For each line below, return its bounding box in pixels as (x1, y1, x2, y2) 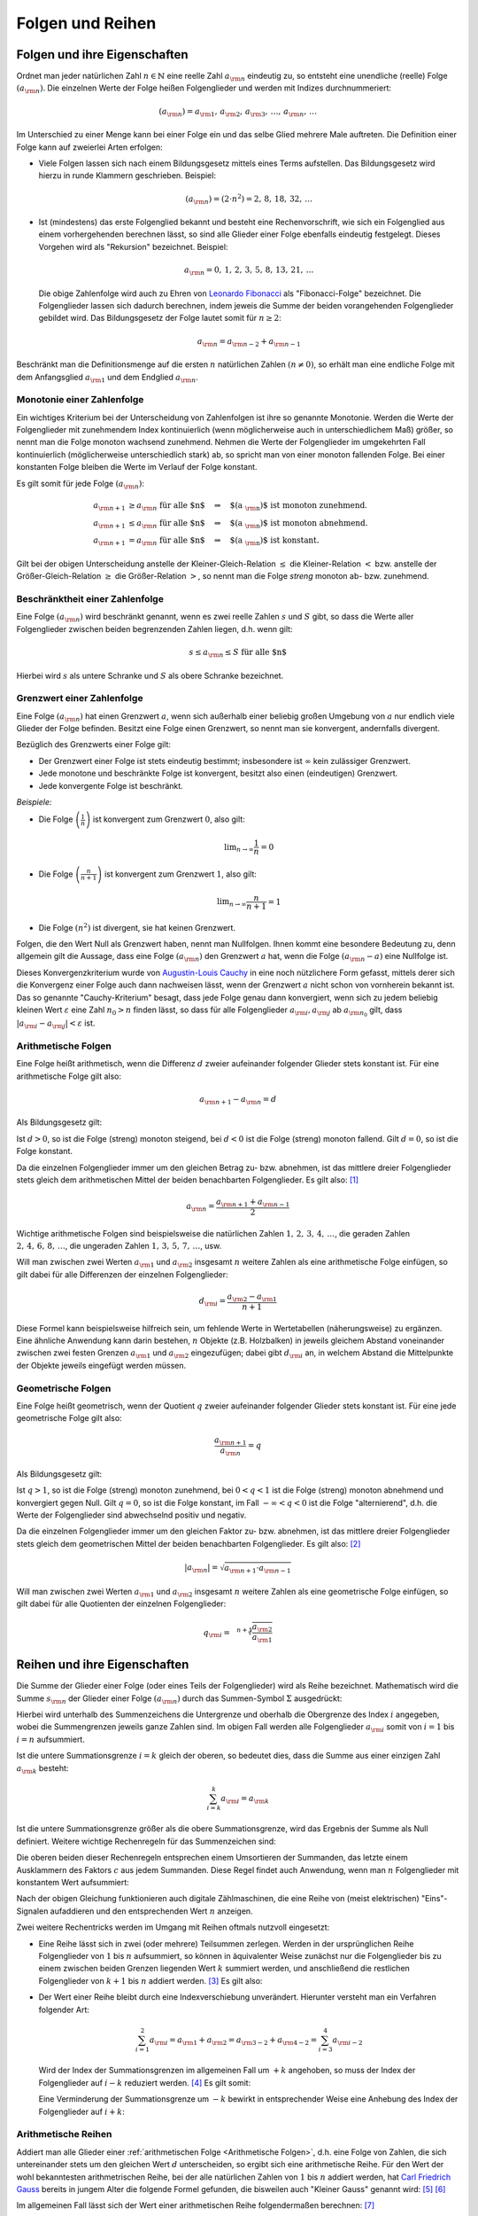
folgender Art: (38, 2004, 90, 2015)
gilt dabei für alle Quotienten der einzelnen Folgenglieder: (16, 1598, 227, 1609)
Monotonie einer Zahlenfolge (16, 394, 144, 406)
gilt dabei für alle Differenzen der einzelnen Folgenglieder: (16, 1268, 228, 1280)
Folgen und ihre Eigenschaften (16, 47, 189, 62)
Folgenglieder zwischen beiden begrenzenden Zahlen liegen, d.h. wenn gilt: (16, 623, 293, 634)
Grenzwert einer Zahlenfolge (16, 692, 143, 705)
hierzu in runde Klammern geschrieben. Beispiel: (38, 170, 217, 181)
